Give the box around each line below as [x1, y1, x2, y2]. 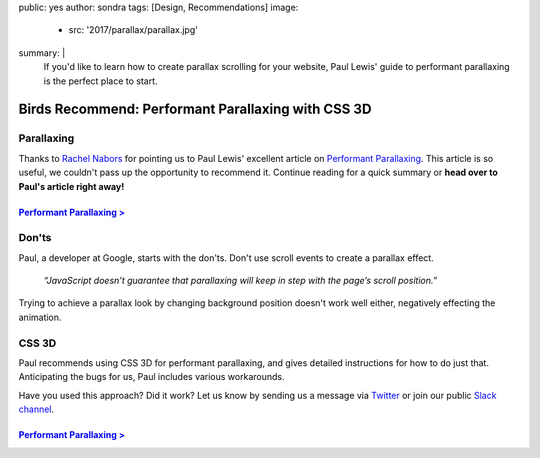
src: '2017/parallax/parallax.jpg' [68, 24, 199, 36]
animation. [18, 311, 62, 323]
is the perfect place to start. [43, 75, 159, 87]
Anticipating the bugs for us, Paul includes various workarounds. [18, 371, 285, 383]
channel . [18, 403, 55, 415]
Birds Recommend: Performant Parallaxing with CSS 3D [18, 101, 372, 118]
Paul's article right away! [18, 180, 125, 192]
